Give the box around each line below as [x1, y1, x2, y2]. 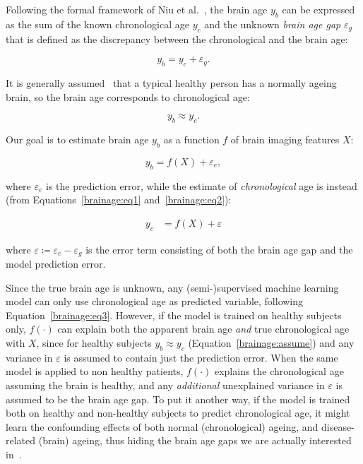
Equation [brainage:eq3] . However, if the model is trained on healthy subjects [6, 307, 342, 322]
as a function [163, 131, 220, 146]
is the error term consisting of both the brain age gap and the [85, 242, 353, 256]
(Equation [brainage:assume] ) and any [188, 335, 355, 350]
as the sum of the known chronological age [6, 16, 189, 31]
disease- [321, 419, 355, 434]
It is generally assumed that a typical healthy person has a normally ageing [6, 75, 337, 90]
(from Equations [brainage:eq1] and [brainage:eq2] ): [6, 192, 232, 207]
